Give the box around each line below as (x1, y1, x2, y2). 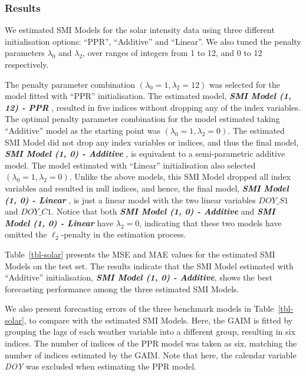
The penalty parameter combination (5, 78, 135, 90)
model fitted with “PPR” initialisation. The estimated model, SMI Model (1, (5, 90, 291, 102)
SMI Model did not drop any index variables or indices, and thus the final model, (5, 136, 299, 148)
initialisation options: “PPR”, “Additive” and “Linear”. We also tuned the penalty (5, 35, 301, 47)
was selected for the (209, 78, 280, 90)
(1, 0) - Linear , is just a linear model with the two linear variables (5, 193, 256, 206)
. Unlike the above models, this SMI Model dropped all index (69, 170, 291, 183)
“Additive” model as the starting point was (5, 124, 160, 136)
